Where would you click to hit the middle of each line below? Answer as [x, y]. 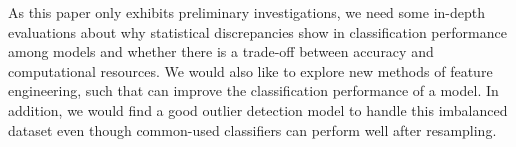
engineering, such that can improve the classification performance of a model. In [253, 90]
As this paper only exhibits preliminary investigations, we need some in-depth [246, 12]
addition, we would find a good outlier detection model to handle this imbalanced [258, 109]
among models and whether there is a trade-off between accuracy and [221, 51]
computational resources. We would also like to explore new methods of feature [250, 70]
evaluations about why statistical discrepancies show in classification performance [257, 31]
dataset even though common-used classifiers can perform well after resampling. [252, 129]
